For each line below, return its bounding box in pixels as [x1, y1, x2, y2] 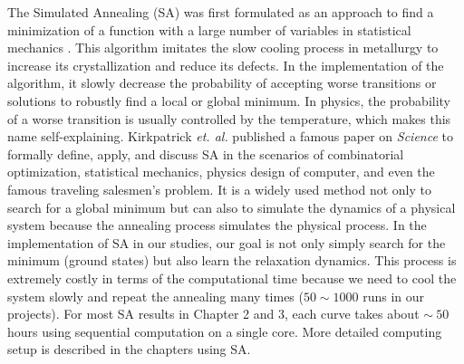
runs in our [362, 286, 425, 305]
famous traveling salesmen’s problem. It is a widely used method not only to [7, 179, 431, 198]
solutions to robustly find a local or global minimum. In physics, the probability [7, 91, 451, 110]
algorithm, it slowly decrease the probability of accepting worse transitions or [7, 73, 437, 92]
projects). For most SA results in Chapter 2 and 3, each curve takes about [7, 304, 420, 323]
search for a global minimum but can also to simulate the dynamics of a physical [7, 197, 456, 216]
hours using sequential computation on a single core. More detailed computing [7, 321, 442, 340]
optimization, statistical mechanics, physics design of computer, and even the [7, 162, 435, 181]
